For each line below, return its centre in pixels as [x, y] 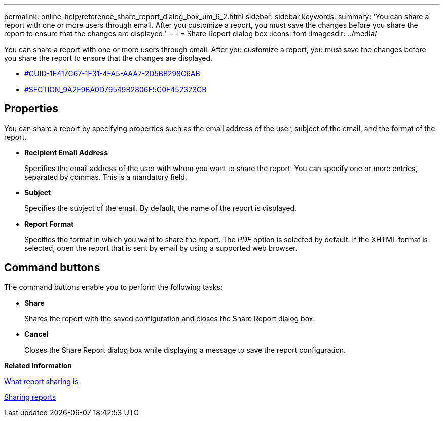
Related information [38, 365]
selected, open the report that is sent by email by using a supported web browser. [161, 248]
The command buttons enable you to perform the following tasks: [113, 287]
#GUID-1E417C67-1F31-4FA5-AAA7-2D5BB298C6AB [112, 74]
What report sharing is [41, 381]
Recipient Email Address [66, 152]
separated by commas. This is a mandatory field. [106, 177]
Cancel [36, 334]
